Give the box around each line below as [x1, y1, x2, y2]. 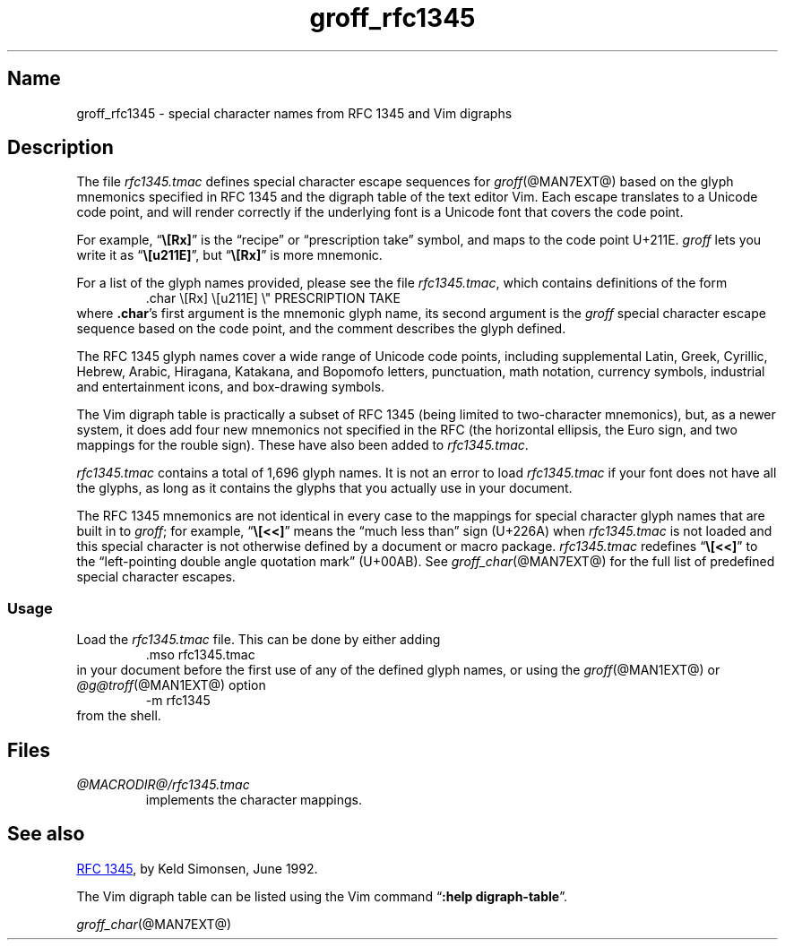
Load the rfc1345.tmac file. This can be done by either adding [76, 632, 441, 648]
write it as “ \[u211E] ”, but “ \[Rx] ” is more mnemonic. [76, 247, 383, 263]
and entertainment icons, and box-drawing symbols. [76, 379, 385, 395]
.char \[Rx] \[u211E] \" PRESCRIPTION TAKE [145, 290, 401, 306]
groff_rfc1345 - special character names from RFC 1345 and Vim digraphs [76, 105, 513, 121]
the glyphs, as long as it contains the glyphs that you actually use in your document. [76, 480, 573, 496]
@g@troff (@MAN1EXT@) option [76, 677, 266, 693]
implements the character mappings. [145, 792, 363, 808]
